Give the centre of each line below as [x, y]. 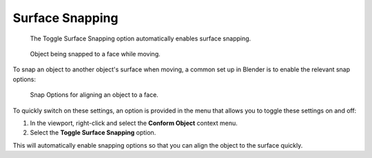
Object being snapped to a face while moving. [95, 54]
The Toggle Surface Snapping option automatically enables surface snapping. [141, 38]
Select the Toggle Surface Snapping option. [93, 133]
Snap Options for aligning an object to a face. [94, 95]
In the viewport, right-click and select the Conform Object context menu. [134, 123]
